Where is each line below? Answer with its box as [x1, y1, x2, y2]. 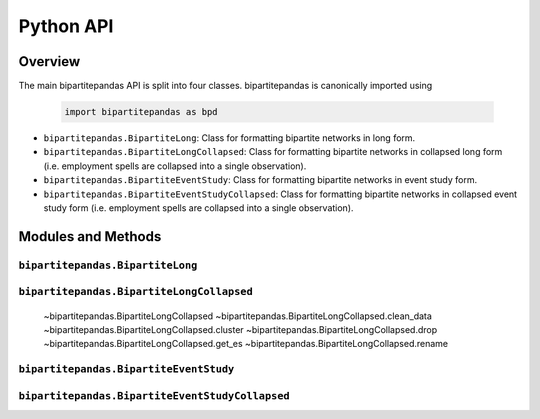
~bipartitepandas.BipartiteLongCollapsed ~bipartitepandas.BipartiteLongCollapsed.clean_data [43, 310, 432, 322]
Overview [18, 53, 81, 70]
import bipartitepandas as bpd [64, 106, 219, 118]
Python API [18, 15, 114, 37]
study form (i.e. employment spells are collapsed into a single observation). [43, 201, 354, 214]
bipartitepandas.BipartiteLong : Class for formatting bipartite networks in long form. [43, 132, 416, 144]
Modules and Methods [18, 228, 162, 245]
